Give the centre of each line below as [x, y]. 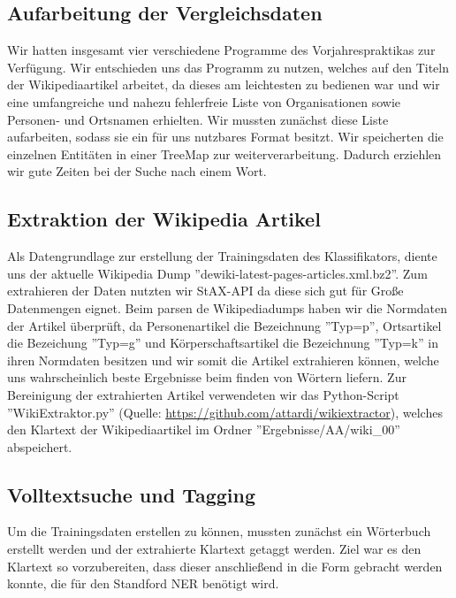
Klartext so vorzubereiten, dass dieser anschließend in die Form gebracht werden [225, 566]
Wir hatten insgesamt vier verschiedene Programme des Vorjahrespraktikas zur [221, 50]
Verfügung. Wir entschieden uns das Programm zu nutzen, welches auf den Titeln [228, 67]
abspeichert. [40, 446]
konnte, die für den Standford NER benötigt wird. [143, 583]
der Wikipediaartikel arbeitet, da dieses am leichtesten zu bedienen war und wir [224, 84]
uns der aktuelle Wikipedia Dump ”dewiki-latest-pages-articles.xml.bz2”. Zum [217, 273]
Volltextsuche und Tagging [131, 494]
